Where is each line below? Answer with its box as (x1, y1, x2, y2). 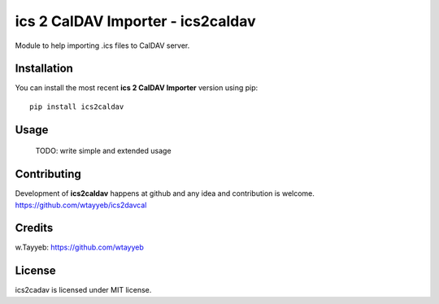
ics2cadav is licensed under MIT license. (15, 285, 152, 295)
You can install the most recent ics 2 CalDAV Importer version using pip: (15, 83, 259, 93)
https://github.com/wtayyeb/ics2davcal (15, 200, 147, 210)
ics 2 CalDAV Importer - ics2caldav (15, 12, 256, 30)
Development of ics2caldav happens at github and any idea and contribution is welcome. (15, 189, 315, 198)
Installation (15, 62, 73, 76)
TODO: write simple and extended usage (35, 146, 172, 156)
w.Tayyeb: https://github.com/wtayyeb (15, 242, 144, 252)
